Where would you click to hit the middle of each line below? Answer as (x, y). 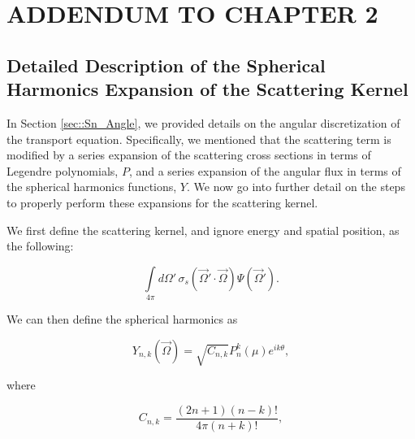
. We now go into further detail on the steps (296, 187)
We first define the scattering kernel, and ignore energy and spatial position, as (203, 230)
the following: (40, 246)
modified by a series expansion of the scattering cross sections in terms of (189, 155)
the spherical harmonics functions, (92, 187)
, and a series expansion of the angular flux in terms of (265, 170)
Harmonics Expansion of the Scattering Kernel (207, 89)
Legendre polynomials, (63, 170)
